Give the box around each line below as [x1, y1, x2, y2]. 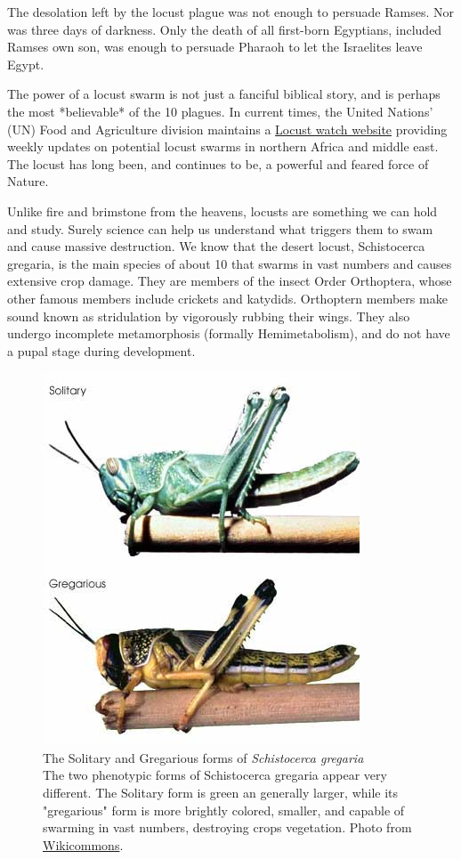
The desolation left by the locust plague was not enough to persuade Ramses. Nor [7, 3, 454, 20]
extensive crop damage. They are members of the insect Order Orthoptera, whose [7, 271, 452, 290]
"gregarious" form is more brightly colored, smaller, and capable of [43, 800, 405, 819]
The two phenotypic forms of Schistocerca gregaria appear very [43, 766, 387, 784]
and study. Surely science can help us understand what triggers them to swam [7, 219, 433, 238]
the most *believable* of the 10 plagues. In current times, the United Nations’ [7, 101, 433, 120]
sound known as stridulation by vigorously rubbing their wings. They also [7, 306, 410, 325]
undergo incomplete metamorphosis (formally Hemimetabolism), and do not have [7, 324, 450, 343]
